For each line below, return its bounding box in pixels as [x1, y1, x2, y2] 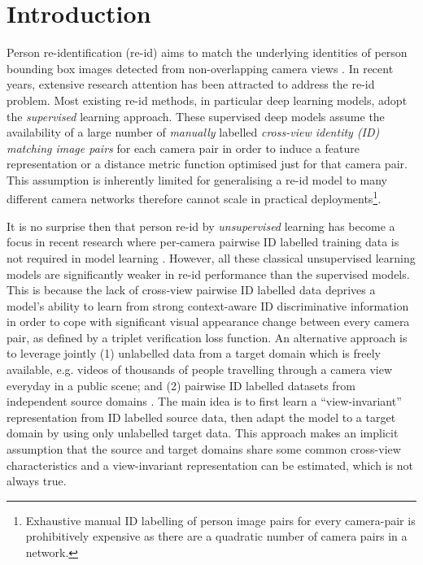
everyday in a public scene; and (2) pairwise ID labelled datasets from [7, 376, 355, 393]
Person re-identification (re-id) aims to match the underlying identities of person [7, 44, 408, 61]
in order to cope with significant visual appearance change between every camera [7, 313, 410, 330]
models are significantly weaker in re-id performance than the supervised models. [7, 265, 410, 282]
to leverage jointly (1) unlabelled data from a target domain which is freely [7, 345, 381, 362]
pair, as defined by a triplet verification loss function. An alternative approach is [7, 328, 408, 346]
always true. [7, 472, 67, 489]
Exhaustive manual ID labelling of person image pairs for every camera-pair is [25, 511, 416, 528]
